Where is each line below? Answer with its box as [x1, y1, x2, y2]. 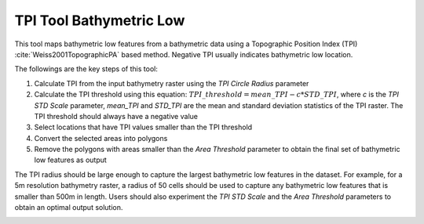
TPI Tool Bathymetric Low [14, 12, 185, 29]
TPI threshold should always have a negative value [34, 111, 198, 121]
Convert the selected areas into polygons [34, 133, 168, 143]
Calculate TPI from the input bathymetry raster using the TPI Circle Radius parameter [34, 78, 309, 88]
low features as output [34, 155, 108, 164]
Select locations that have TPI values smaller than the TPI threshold [34, 122, 253, 132]
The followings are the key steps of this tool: [14, 64, 159, 74]
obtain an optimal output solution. [14, 203, 123, 212]
